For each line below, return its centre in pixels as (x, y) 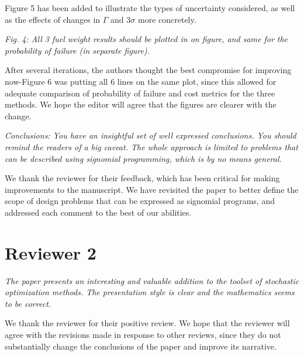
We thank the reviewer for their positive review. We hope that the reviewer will (147, 323)
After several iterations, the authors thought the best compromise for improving (148, 70)
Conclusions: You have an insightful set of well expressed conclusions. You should (151, 135)
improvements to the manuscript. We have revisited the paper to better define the (152, 189)
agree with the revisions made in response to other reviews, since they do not (143, 334)
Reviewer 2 (51, 252)
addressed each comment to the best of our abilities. (98, 212)
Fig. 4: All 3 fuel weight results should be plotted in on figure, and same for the (146, 39)
